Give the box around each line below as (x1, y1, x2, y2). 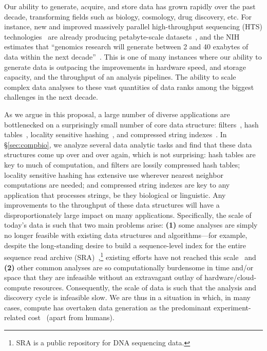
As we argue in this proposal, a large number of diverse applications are (4, 108, 230, 119)
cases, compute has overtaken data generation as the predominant (4, 302, 212, 312)
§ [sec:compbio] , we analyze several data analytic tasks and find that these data (4, 139, 252, 150)
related (4, 312, 26, 323)
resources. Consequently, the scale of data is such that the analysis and (33, 282, 257, 292)
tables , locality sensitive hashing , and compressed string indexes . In (4, 129, 227, 140)
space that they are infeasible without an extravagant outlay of (4, 272, 202, 283)
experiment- (213, 302, 251, 312)
